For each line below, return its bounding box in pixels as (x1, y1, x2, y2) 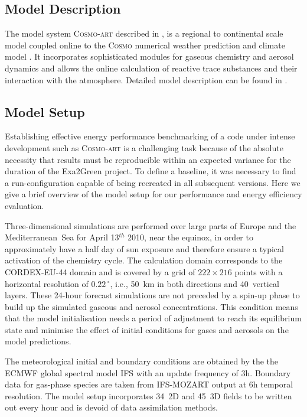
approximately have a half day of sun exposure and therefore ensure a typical (5, 242, 284, 255)
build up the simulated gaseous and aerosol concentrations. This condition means (5, 300, 298, 312)
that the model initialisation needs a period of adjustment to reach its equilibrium (5, 312, 302, 324)
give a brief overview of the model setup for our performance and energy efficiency (5, 188, 302, 200)
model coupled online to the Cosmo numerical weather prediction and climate (5, 38, 285, 51)
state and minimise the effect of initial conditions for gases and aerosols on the (5, 323, 289, 335)
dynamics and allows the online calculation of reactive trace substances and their (5, 61, 298, 74)
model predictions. (5, 335, 71, 347)
